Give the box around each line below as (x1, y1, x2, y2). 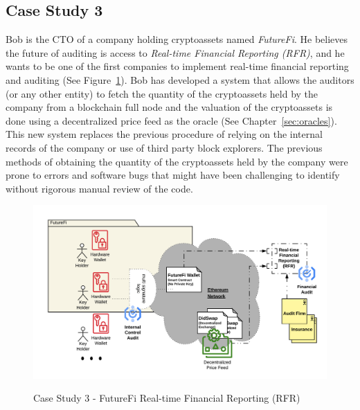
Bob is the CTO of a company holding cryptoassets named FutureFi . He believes (6, 32, 348, 46)
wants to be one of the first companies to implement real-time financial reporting (6, 59, 349, 73)
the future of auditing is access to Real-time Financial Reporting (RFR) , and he (6, 45, 345, 60)
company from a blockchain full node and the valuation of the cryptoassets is (6, 100, 333, 114)
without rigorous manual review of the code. (6, 181, 193, 195)
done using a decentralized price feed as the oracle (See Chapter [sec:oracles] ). (6, 113, 337, 127)
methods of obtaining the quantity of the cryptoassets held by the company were (6, 154, 348, 168)
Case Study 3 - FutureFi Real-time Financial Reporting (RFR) (33, 391, 300, 405)
